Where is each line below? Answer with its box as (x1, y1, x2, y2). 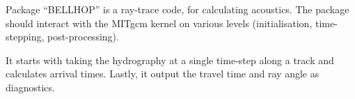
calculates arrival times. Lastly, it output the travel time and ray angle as (6, 66, 319, 81)
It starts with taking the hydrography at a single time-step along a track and (6, 52, 334, 67)
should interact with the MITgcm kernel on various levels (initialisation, (6, 15, 313, 30)
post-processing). (47, 29, 119, 44)
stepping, (6, 29, 45, 44)
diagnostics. (6, 79, 55, 94)
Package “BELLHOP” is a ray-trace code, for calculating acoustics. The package (6, 2, 349, 16)
